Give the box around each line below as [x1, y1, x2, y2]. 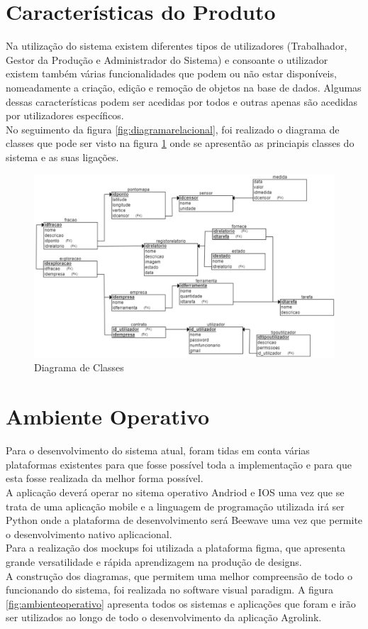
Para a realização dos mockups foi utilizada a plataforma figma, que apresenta [6, 540, 345, 555]
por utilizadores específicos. [6, 108, 124, 123]
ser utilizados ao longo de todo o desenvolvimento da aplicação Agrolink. [6, 610, 322, 625]
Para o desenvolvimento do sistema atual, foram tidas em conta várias [6, 443, 310, 458]
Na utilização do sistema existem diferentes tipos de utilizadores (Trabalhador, [6, 38, 347, 53]
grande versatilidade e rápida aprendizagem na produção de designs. [6, 554, 302, 569]
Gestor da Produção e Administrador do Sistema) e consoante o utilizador [6, 52, 328, 67]
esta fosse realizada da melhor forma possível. [6, 471, 203, 486]
